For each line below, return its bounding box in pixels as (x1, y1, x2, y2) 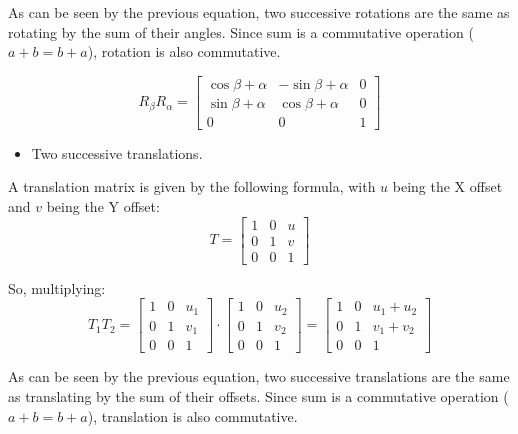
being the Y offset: (46, 196, 160, 217)
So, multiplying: (8, 277, 106, 298)
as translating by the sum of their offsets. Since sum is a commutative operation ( (8, 385, 509, 406)
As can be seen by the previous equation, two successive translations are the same (8, 366, 510, 387)
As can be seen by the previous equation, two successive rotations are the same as (8, 2, 510, 22)
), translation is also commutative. (87, 405, 298, 426)
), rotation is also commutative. (87, 41, 281, 62)
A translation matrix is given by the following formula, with (8, 176, 376, 197)
